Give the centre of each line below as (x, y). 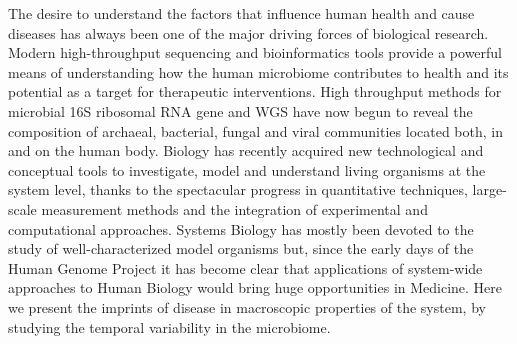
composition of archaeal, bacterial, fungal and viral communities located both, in (255, 130)
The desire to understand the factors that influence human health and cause (241, 13)
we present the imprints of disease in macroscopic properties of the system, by (247, 306)
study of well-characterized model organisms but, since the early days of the (241, 248)
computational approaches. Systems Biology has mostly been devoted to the (241, 228)
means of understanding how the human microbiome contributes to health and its (258, 71)
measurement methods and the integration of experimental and (234, 208)
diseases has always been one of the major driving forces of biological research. (248, 32)
